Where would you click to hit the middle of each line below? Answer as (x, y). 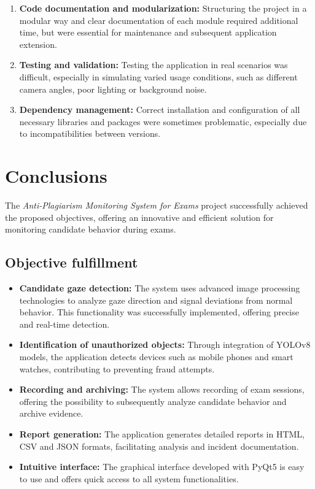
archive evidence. (51, 413)
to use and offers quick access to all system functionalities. (129, 478)
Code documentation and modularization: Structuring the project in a (163, 8)
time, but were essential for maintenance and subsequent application (148, 32)
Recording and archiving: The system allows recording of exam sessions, (162, 389)
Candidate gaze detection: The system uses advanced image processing (160, 288)
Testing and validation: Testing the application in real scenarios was (154, 65)
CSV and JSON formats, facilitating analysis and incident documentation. (159, 446)
